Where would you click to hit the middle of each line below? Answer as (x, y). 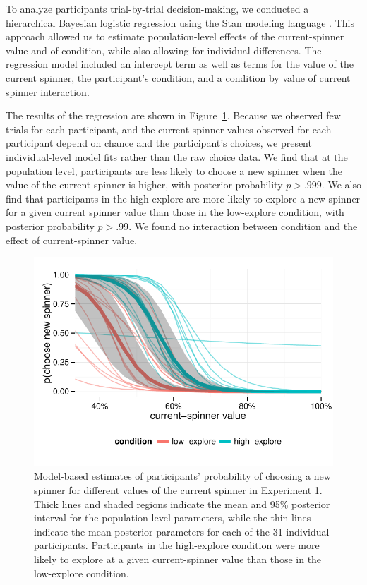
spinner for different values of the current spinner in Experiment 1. (178, 490)
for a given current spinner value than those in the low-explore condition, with (175, 212)
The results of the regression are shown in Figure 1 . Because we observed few (173, 115)
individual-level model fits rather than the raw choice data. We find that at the (177, 156)
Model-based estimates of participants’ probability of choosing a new (182, 476)
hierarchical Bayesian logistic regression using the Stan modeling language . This (180, 22)
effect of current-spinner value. (72, 240)
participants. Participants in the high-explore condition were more (177, 545)
